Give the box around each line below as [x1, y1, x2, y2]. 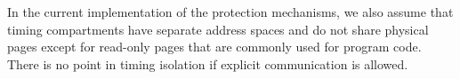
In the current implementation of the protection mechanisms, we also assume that [7, 3, 454, 20]
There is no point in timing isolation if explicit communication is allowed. [7, 54, 408, 73]
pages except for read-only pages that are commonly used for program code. [7, 37, 422, 56]
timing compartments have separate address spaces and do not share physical [7, 20, 429, 38]
